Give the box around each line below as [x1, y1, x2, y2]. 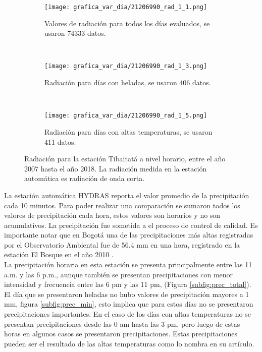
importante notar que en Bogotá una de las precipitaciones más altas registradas [4, 229, 253, 240]
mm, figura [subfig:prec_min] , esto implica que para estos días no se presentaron [4, 299, 253, 309]
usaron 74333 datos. [44, 28, 106, 38]
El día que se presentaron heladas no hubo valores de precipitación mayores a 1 [4, 288, 249, 299]
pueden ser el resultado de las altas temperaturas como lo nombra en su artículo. [4, 338, 254, 348]
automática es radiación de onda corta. [24, 173, 145, 184]
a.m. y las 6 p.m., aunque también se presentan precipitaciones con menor [4, 269, 233, 279]
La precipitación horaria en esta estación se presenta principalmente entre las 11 [4, 259, 252, 270]
